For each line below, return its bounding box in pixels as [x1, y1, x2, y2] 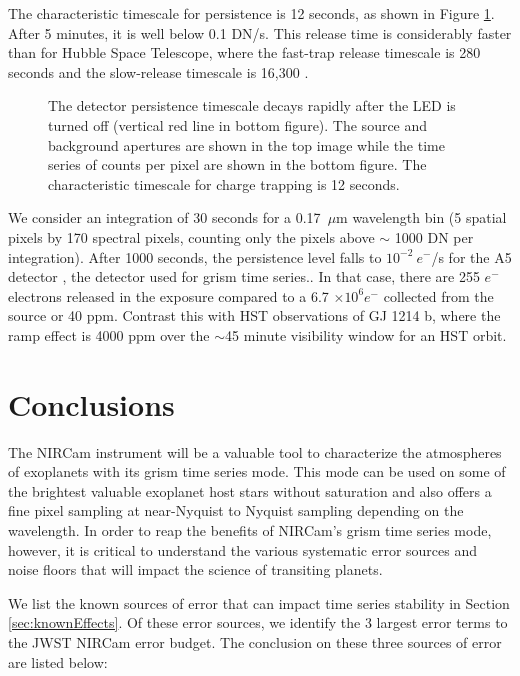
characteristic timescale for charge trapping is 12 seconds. [48, 173, 400, 194]
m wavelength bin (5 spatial [336, 207, 507, 228]
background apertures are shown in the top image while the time [48, 134, 445, 155]
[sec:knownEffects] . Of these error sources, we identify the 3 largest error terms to [8, 612, 508, 633]
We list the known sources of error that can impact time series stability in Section [8, 592, 510, 613]
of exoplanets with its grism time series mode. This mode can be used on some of [8, 461, 506, 482]
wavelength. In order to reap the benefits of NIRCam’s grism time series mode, [8, 520, 492, 540]
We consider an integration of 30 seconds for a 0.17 [8, 207, 321, 228]
